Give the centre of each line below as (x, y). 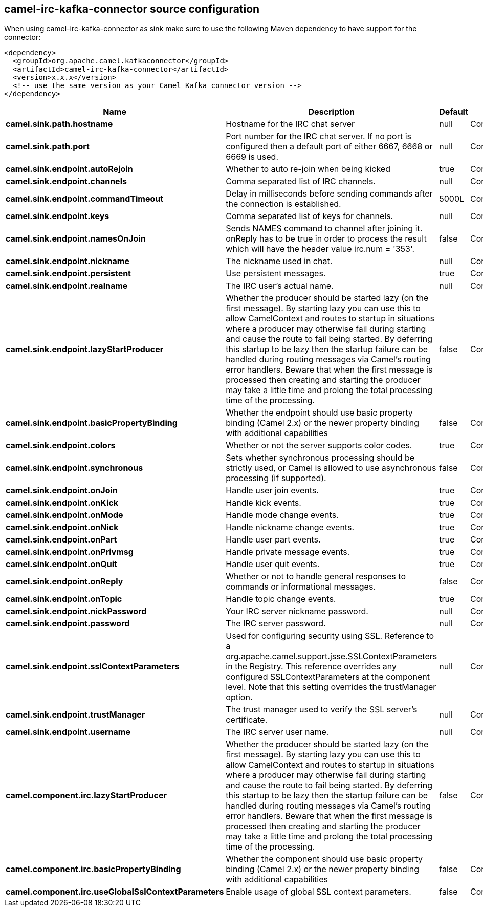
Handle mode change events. (282, 515)
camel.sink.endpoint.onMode (64, 515)
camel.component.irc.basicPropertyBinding (93, 869)
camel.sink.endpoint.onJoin (62, 491)
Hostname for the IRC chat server (290, 124)
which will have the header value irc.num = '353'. (320, 249)
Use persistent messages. (276, 274)
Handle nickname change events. (290, 527)
